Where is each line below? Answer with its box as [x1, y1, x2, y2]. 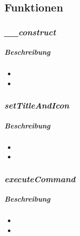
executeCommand [4, 172, 76, 185]
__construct [4, 25, 56, 38]
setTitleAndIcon [4, 99, 69, 112]
